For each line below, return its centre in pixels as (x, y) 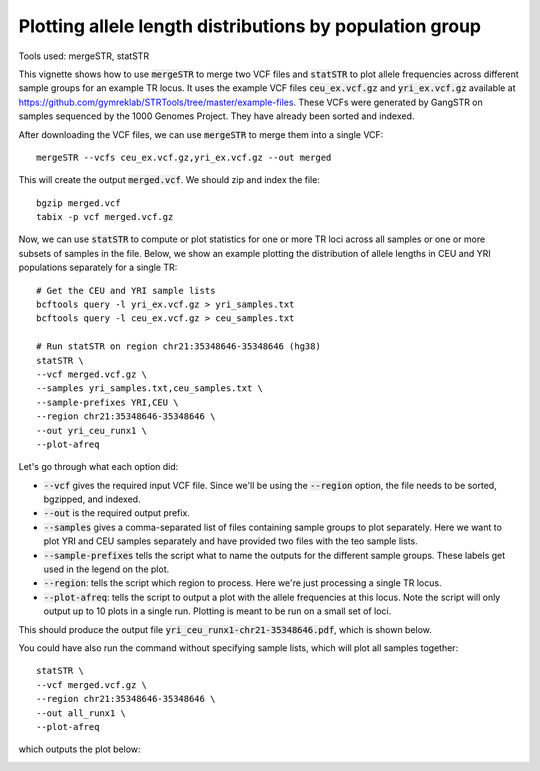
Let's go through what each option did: (98, 467)
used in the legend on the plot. (106, 569)
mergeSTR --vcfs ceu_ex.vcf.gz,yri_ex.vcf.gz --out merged (184, 157)
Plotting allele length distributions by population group (250, 26)
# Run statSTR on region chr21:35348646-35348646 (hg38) (179, 346)
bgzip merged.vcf (78, 203)
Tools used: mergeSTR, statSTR (84, 56)
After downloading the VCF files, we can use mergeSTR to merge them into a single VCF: (201, 134)
